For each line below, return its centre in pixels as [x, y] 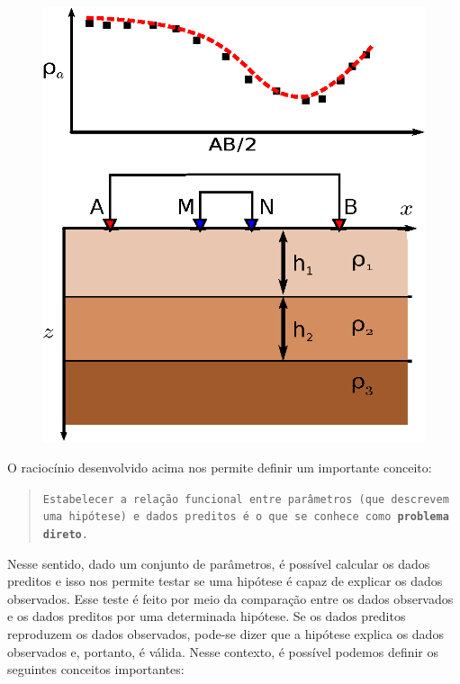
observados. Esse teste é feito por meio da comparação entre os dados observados [230, 598]
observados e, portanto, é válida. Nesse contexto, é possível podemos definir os [223, 651]
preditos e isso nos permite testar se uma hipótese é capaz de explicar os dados [225, 581]
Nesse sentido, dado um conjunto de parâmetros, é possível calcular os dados [219, 563]
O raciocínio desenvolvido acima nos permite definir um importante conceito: [220, 468]
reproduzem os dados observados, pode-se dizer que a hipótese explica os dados [225, 633]
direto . [65, 534]
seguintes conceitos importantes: [96, 669]
